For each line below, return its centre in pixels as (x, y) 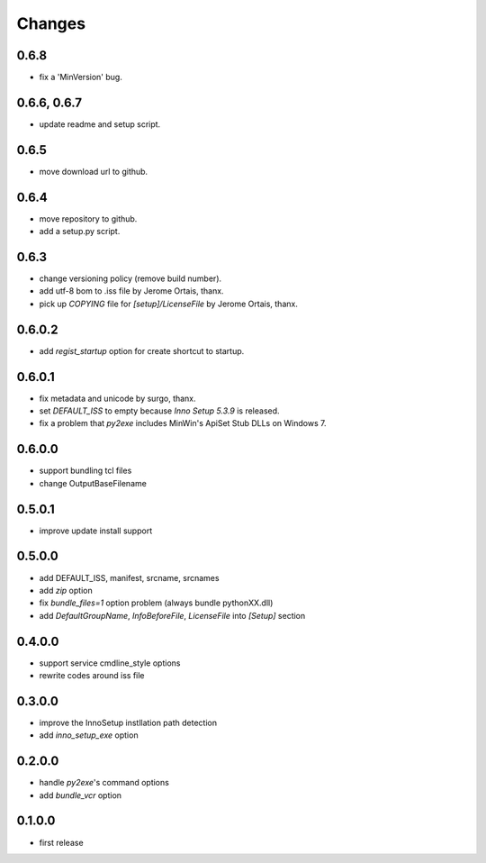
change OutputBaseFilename (93, 483)
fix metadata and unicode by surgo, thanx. (118, 398)
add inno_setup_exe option (89, 735)
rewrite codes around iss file (92, 676)
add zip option (66, 590)
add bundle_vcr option (80, 795)
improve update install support (96, 531)
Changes (51, 23)
